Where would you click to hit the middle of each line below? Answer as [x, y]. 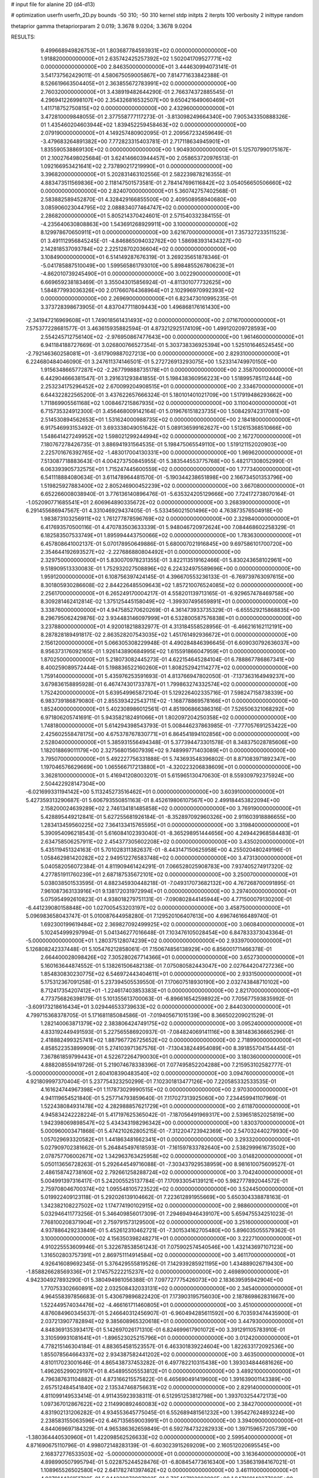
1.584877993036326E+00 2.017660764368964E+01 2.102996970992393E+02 [137, 290]
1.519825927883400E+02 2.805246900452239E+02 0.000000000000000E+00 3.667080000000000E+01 [172, 485]
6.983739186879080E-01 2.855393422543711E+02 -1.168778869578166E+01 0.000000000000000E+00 [169, 701]
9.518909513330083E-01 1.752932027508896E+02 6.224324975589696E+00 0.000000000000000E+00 [171, 568]
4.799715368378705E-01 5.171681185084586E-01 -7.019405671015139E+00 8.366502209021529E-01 [150, 1015]
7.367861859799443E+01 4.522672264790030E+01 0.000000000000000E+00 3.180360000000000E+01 [171, 1056]
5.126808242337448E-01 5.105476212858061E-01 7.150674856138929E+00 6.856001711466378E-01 [149, 949]
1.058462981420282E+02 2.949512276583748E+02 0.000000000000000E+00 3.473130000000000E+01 [171, 858]
